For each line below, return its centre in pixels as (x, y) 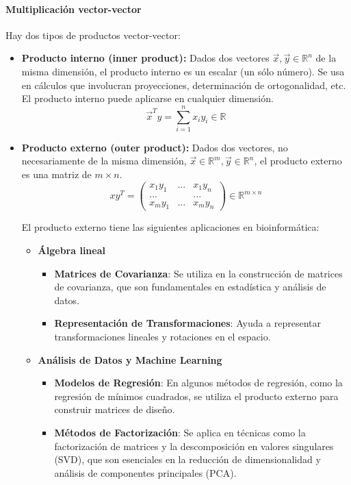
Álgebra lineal (71, 250)
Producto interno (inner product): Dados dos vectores (145, 58)
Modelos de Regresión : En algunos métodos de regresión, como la (198, 383)
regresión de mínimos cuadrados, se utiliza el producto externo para (196, 396)
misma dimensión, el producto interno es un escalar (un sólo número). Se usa (183, 71)
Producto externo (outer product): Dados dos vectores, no (155, 147)
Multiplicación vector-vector (74, 9)
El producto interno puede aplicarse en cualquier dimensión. (147, 98)
